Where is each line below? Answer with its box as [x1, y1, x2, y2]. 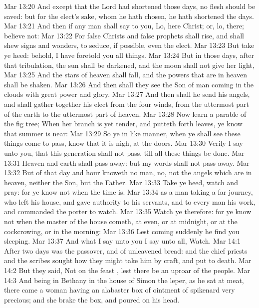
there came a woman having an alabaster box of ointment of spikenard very [4, 285, 235, 295]
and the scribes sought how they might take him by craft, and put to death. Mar [4, 255, 252, 266]
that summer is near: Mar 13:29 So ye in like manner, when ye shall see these [4, 128, 241, 138]
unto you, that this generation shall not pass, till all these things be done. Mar [4, 147, 245, 158]
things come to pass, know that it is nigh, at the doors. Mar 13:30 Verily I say [4, 138, 243, 148]
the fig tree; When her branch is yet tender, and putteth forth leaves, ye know [4, 118, 243, 129]
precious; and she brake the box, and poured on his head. [4, 294, 180, 305]
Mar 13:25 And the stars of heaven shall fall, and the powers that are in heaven [4, 69, 247, 80]
